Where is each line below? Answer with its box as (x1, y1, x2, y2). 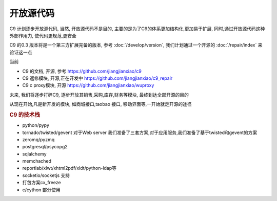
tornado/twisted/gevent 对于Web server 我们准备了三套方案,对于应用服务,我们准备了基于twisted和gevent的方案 (22, 129, 258, 136)
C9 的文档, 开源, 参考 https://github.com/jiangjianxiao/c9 (22, 68, 142, 74)
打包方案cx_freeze (22, 180, 61, 186)
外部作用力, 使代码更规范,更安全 (9, 32, 77, 38)
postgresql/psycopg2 (22, 144, 68, 150)
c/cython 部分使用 (22, 187, 61, 193)
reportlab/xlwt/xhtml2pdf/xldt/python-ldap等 (22, 165, 117, 171)
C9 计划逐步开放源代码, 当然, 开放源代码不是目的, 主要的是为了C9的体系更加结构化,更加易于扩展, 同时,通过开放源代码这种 (9, 26, 265, 32)
